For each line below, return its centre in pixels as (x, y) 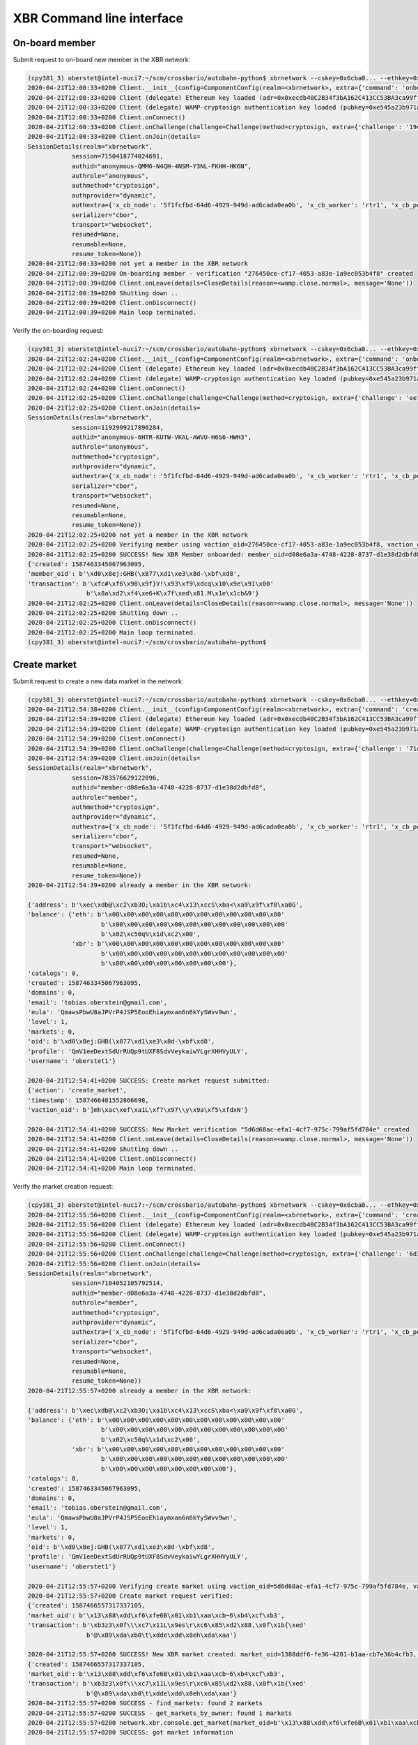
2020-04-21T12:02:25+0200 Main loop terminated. (112, 632)
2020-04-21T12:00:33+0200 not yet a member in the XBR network (138, 264)
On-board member (54, 43)
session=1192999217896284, (117, 427)
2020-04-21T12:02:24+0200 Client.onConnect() (107, 388)
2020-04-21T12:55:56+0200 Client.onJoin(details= (114, 1264)
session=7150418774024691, (117, 156)
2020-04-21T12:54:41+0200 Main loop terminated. (112, 1168)
